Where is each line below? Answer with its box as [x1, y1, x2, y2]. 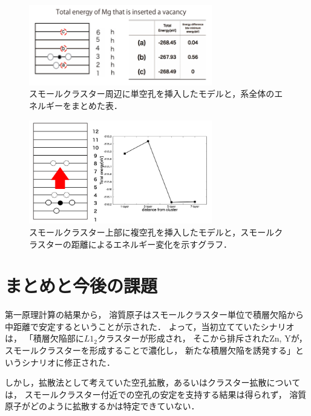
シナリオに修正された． [21, 355, 115, 368]
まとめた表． [71, 99, 122, 112]
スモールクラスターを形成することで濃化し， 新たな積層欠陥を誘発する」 [5, 344, 295, 357]
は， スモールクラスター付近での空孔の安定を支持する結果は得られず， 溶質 [5, 388, 307, 400]
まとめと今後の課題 [5, 273, 158, 298]
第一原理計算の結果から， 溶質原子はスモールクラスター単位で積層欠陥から [5, 308, 304, 321]
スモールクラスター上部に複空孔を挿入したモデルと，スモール [29, 225, 275, 238]
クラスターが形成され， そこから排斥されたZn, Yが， [97, 332, 307, 345]
